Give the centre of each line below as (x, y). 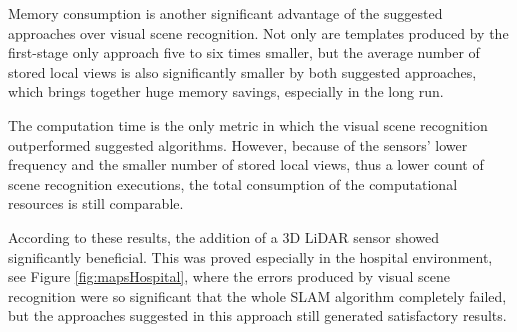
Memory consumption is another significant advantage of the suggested (225, 13)
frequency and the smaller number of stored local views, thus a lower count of (246, 164)
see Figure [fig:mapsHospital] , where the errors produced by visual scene (229, 276)
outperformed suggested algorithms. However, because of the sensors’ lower (238, 144)
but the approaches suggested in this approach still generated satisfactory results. (257, 315)
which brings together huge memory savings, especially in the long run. (226, 91)
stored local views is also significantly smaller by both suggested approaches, (242, 71)
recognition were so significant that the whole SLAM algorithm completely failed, (257, 295)
